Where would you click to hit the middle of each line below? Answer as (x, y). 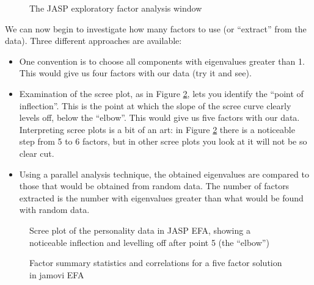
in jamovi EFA (57, 274)
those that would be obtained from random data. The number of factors (154, 186)
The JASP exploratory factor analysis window (116, 8)
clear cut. (37, 153)
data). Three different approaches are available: (93, 41)
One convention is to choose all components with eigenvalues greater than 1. (162, 61)
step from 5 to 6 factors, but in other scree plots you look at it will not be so (163, 141)
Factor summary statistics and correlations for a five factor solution (156, 263)
